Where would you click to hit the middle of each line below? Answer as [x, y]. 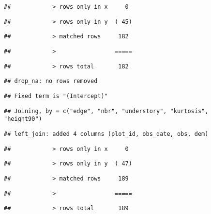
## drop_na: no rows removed [51, 81]
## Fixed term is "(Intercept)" [56, 96]
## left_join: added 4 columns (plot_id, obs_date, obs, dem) [106, 134]
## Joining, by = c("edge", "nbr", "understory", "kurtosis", [106, 111]
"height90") [23, 119]
